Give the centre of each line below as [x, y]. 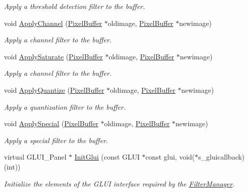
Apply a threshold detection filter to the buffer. [75, 6]
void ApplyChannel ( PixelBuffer [53, 23]
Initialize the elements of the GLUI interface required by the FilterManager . [120, 183]
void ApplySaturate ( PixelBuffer [54, 56]
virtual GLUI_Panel [35, 157]
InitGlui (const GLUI [107, 157]
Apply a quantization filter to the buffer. [65, 106]
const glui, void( [170, 157]
